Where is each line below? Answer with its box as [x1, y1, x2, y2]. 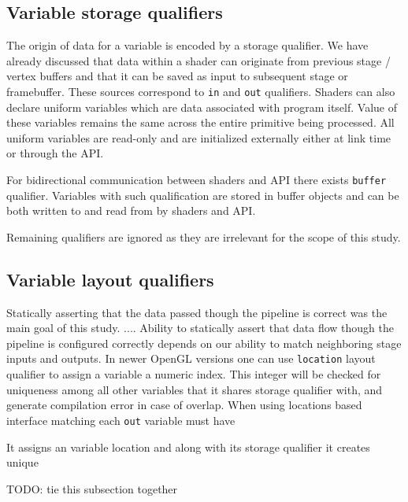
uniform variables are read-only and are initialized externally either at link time [6, 129, 391, 146]
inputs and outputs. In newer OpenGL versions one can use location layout [6, 350, 376, 367]
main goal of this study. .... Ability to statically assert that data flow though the [6, 319, 395, 336]
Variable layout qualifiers [6, 267, 214, 291]
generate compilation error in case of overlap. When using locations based [6, 397, 362, 413]
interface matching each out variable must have [6, 412, 236, 428]
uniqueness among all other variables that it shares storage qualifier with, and [6, 381, 383, 397]
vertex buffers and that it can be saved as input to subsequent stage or [6, 68, 348, 84]
